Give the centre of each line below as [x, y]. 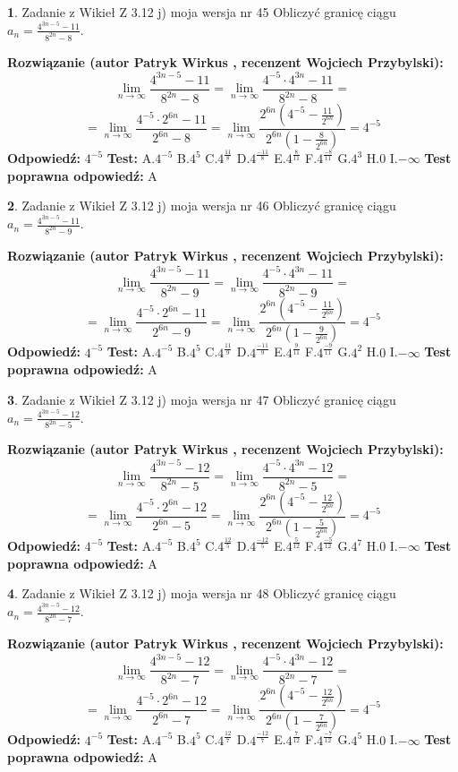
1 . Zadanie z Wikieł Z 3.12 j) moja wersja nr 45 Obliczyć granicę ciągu [202, 12]
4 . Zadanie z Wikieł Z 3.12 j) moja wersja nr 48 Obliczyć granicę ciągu [202, 593]
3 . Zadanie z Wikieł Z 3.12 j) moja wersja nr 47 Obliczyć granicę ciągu [202, 399]
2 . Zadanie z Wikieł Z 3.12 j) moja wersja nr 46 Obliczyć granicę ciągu [202, 206]
